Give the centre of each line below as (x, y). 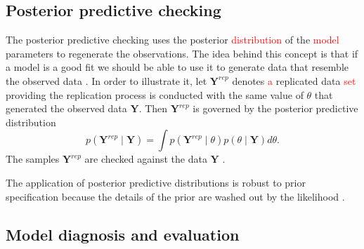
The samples (33, 159)
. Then (153, 108)
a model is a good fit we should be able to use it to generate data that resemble (177, 67)
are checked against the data (146, 159)
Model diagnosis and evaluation (123, 234)
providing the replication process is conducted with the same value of (155, 94)
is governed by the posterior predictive (275, 108)
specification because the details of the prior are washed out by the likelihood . (175, 196)
